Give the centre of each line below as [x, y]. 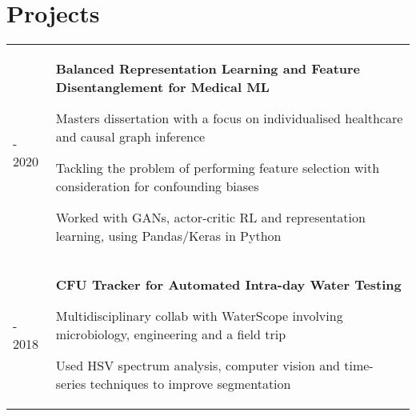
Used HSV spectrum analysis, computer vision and [198, 366]
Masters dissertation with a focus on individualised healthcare [229, 118]
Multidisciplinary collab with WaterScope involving [199, 316]
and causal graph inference [130, 137]
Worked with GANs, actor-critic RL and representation [210, 218]
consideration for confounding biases [157, 186]
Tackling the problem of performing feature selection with [218, 168]
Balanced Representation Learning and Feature [208, 69]
